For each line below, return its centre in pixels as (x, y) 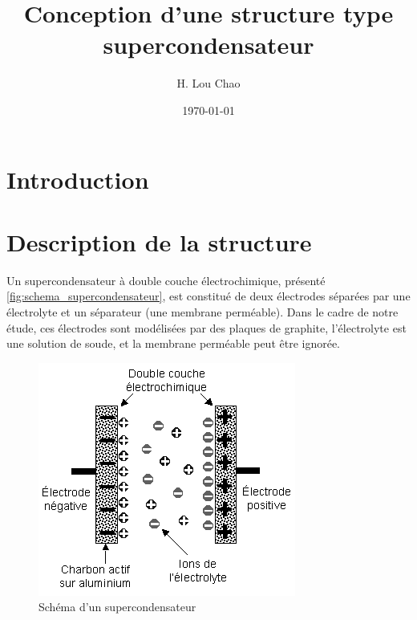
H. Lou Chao (208, 83)
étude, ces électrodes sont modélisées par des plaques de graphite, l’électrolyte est (206, 327)
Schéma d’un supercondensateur (117, 607)
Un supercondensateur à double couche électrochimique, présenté (166, 280)
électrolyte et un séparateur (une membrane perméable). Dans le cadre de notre (202, 312)
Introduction (78, 179)
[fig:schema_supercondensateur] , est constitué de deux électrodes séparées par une (208, 296)
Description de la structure (159, 241)
